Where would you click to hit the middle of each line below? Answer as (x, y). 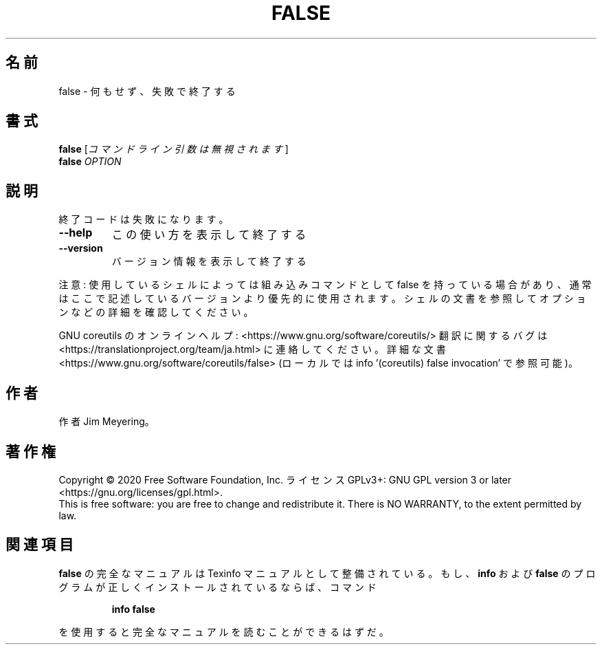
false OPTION (90, 162)
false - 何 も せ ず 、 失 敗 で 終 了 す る (147, 91)
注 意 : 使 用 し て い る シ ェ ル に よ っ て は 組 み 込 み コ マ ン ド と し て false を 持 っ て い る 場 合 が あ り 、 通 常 (325, 285)
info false (133, 609)
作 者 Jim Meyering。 (107, 422)
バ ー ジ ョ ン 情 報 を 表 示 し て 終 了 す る (209, 261)
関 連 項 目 (40, 545)
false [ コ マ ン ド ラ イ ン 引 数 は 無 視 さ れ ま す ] (174, 149)
